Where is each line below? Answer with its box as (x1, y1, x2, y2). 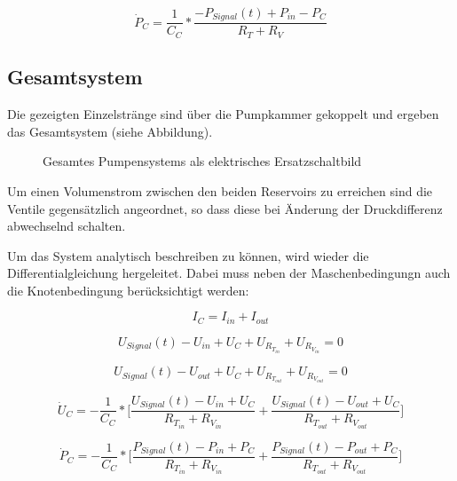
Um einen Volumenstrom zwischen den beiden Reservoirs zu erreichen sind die (7, 181, 433, 200)
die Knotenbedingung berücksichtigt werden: (7, 280, 249, 299)
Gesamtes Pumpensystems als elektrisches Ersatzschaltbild (43, 152, 362, 170)
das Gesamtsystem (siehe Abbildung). (7, 122, 213, 140)
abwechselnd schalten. (7, 217, 126, 235)
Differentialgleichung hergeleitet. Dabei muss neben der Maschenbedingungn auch (7, 264, 451, 282)
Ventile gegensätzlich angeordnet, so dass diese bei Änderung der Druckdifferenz (7, 199, 443, 217)
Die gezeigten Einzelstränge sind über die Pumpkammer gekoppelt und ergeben (7, 105, 439, 123)
